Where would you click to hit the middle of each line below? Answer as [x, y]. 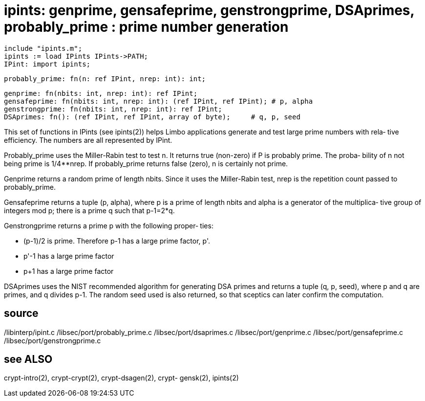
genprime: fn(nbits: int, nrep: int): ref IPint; [101, 93]
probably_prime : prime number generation [146, 27]
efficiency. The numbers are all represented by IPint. [88, 140]
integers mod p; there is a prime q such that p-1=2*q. [89, 210]
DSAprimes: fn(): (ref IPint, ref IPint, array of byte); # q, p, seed [152, 117]
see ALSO [28, 359]
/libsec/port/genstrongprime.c [53, 340]
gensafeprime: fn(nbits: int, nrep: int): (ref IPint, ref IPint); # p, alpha [159, 101]
